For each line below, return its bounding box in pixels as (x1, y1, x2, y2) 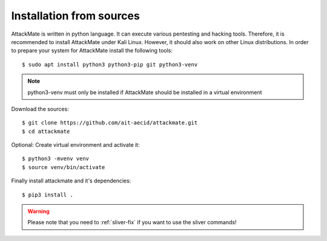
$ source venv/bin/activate (22, 164, 105, 170)
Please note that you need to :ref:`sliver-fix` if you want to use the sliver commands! (27, 219, 237, 226)
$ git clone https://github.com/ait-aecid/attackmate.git (22, 120, 198, 126)
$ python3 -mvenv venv (22, 155, 90, 162)
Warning (27, 208, 50, 215)
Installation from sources (11, 9, 140, 22)
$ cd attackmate (22, 127, 70, 135)
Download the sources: (11, 105, 69, 112)
